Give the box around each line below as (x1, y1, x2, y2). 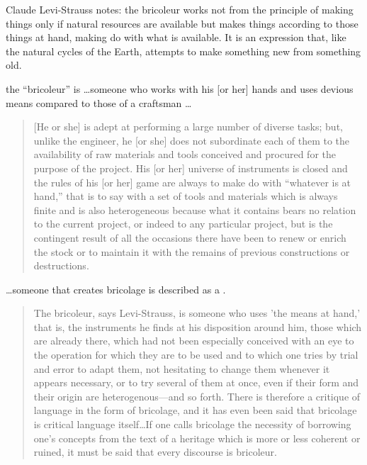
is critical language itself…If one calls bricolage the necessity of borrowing (33, 417, 351, 432)
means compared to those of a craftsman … (6, 95, 192, 110)
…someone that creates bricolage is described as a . (6, 281, 226, 296)
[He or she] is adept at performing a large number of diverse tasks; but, (33, 119, 343, 134)
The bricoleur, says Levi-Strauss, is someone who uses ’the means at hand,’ (33, 306, 361, 320)
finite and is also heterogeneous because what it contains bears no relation (33, 202, 356, 217)
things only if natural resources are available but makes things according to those (6, 16, 358, 30)
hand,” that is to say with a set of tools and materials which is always (33, 189, 338, 203)
